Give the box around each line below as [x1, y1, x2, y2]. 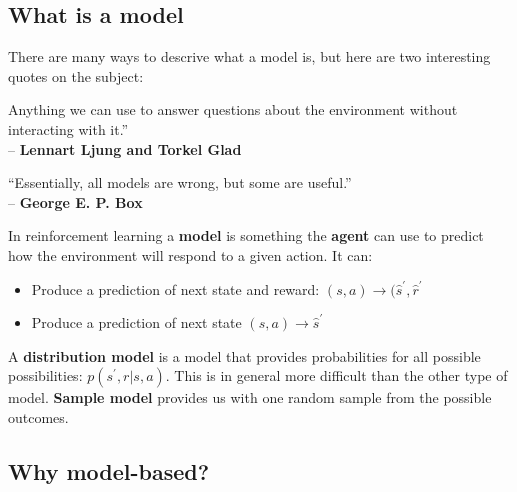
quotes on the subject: [8, 65, 144, 86]
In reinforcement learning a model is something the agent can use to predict [8, 225, 484, 246]
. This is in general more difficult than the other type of [165, 365, 508, 386]
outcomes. [8, 406, 69, 427]
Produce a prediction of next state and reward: [31, 278, 320, 299]
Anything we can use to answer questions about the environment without [8, 99, 458, 120]
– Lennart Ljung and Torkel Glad [8, 138, 242, 159]
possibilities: [8, 365, 83, 386]
